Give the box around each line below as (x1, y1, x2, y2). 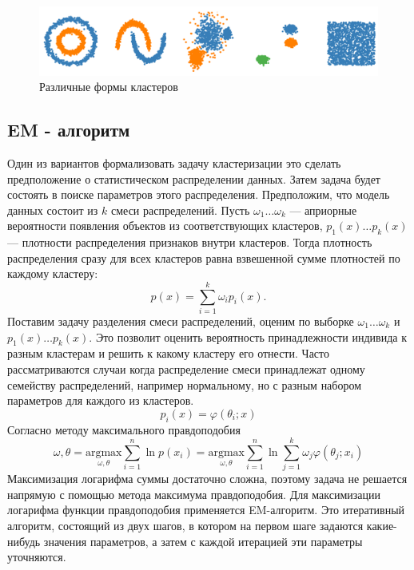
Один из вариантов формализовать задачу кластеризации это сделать (7, 154, 341, 171)
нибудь (7, 532, 41, 549)
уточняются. (7, 548, 66, 565)
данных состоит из (7, 201, 98, 218)
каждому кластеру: (7, 265, 98, 282)
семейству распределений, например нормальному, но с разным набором (7, 376, 362, 393)
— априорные (289, 201, 357, 218)
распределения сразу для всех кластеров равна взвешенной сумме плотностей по (7, 249, 400, 266)
